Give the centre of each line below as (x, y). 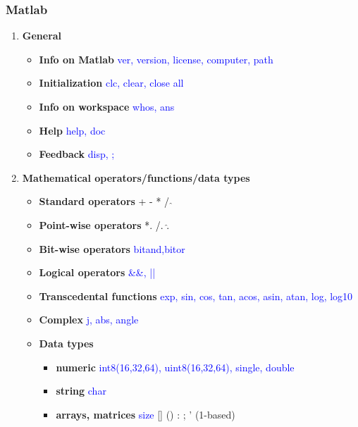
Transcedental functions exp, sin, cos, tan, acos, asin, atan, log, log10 (196, 296)
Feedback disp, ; (77, 154)
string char (81, 391)
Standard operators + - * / (104, 201)
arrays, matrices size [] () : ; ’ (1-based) (146, 414)
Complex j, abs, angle (89, 320)
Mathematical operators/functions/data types (136, 177)
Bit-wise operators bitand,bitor (112, 248)
